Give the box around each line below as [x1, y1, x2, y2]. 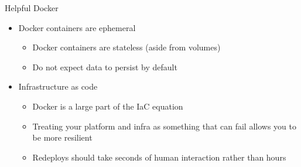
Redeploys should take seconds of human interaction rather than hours [32, 151, 286, 163]
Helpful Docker [5, 2, 59, 13]
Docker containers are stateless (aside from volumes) [32, 41, 221, 53]
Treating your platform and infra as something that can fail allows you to [32, 120, 296, 132]
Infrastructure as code [18, 80, 98, 93]
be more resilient [32, 131, 93, 144]
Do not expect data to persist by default [32, 60, 177, 73]
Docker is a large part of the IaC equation [32, 100, 183, 112]
